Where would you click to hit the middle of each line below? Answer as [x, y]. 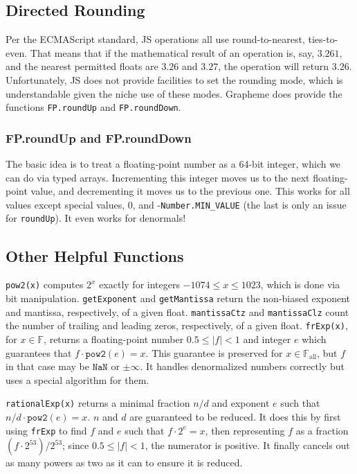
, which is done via [300, 284]
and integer [267, 339]
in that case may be [48, 366]
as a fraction [322, 430]
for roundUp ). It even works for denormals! [96, 218]
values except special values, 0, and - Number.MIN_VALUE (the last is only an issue [176, 204]
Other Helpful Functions [95, 255]
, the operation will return [274, 66]
